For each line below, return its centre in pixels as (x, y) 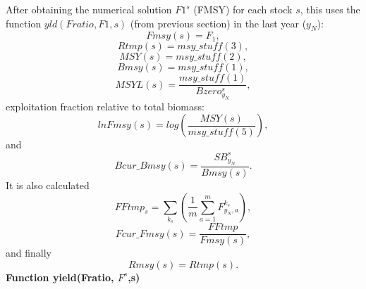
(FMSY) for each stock (243, 9)
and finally (29, 253)
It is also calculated (48, 185)
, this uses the (330, 9)
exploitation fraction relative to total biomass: (105, 106)
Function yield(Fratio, (60, 277)
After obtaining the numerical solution (89, 9)
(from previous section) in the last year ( (218, 23)
